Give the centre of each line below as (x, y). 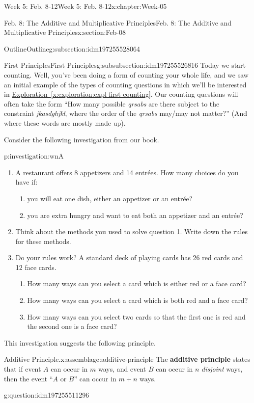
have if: (27, 182)
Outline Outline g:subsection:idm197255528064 (72, 48)
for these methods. (43, 241)
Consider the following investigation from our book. (82, 139)
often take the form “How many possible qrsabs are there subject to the (112, 103)
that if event (23, 369)
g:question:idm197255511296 (47, 395)
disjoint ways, (222, 369)
